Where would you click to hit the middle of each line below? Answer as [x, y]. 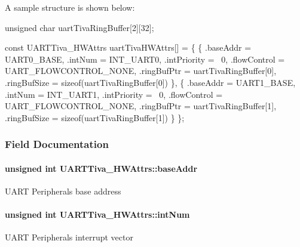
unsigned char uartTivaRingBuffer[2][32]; [79, 27]
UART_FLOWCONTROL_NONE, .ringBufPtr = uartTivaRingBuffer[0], [141, 71]
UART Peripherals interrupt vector [69, 237]
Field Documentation [57, 144]
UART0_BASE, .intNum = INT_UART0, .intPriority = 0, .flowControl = [145, 59]
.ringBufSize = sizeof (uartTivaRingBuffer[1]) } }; [95, 117]
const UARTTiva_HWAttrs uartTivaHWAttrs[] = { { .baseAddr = [128, 47]
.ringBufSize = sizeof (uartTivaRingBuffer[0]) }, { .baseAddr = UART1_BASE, [150, 82]
